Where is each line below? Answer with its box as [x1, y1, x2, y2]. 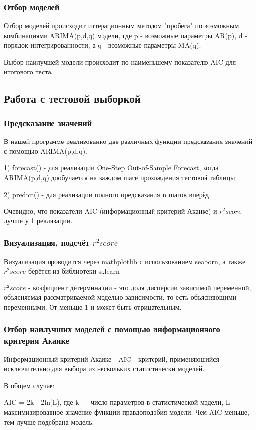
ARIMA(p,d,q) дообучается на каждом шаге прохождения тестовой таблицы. [4, 172, 237, 182]
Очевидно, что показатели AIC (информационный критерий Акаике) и [4, 206, 217, 216]
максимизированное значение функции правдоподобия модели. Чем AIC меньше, [4, 407, 249, 417]
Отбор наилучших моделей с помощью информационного [4, 323, 220, 335]
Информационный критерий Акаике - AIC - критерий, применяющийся [4, 354, 219, 364]
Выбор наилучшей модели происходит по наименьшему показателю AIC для [4, 57, 236, 67]
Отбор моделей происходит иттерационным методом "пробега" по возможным [4, 20, 239, 31]
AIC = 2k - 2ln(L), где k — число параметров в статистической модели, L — [4, 397, 240, 407]
